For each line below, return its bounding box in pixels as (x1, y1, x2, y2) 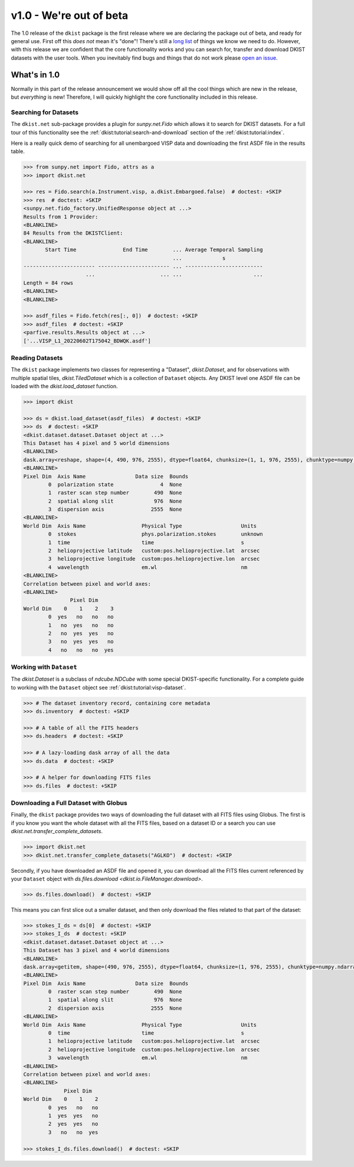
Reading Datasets (11, 353, 63, 362)
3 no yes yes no (48, 638, 114, 645)
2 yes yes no (48, 1120, 99, 1127)
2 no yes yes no (48, 630, 114, 636)
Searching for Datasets (11, 108, 79, 116)
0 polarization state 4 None (48, 481, 182, 487)
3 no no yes (48, 1129, 99, 1136)
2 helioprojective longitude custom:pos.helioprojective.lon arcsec (48, 1046, 260, 1053)
